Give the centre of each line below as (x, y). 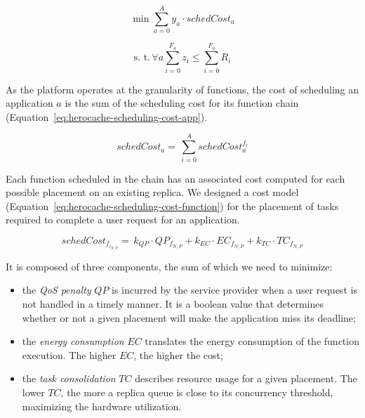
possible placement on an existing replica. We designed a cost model (152, 192)
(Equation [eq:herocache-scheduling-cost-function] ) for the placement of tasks (172, 205)
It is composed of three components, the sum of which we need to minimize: (169, 266)
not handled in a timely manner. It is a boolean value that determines (173, 303)
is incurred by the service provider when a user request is (234, 290)
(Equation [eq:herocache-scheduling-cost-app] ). (107, 116)
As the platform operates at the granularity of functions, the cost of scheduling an (182, 89)
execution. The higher (69, 354)
